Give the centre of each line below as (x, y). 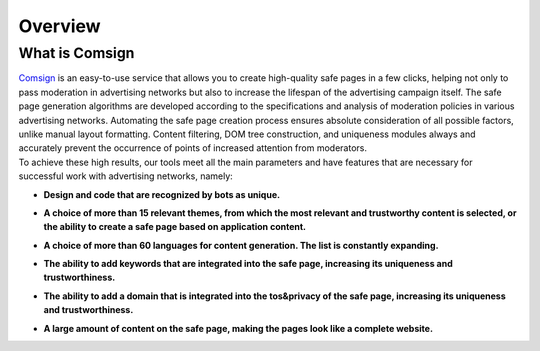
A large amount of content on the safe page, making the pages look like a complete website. (238, 328)
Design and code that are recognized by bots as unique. (161, 194)
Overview (59, 26)
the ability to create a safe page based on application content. (175, 227)
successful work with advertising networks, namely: (126, 176)
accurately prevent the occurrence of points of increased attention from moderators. (192, 148)
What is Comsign (76, 53)
